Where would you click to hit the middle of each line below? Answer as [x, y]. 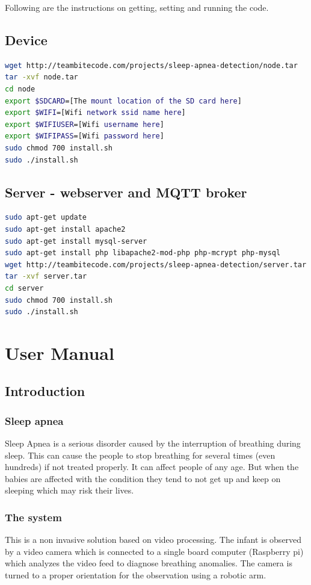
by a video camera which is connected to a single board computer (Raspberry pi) [154, 551]
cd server [24, 288]
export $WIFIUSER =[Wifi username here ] [85, 124]
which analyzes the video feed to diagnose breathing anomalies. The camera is [149, 563]
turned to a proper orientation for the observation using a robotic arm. [136, 575]
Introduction [45, 391]
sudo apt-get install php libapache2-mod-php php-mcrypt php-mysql [143, 253]
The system [33, 517]
